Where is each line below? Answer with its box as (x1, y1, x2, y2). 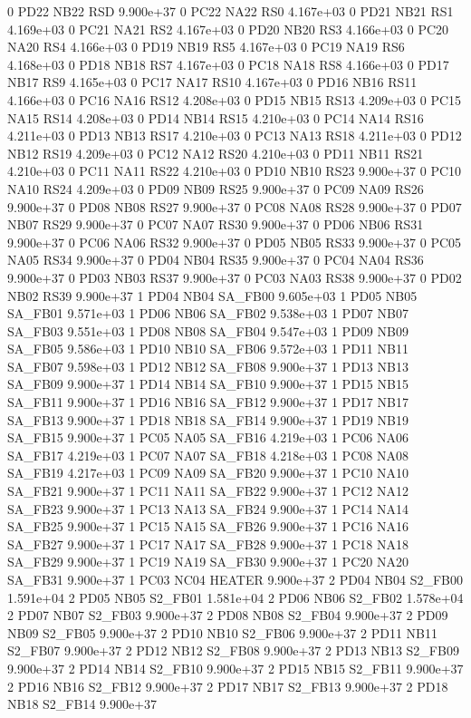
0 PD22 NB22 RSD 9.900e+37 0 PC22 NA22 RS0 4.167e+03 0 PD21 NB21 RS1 (7, 2, 454, 20)
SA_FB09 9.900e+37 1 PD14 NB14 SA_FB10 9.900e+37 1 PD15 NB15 (7, 374, 409, 393)
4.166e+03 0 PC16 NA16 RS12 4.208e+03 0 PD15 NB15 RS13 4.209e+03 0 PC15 (7, 90, 462, 109)
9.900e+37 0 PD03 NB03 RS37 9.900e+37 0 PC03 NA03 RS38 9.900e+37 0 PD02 (7, 267, 462, 286)
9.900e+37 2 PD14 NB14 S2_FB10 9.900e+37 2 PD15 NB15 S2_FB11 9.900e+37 (7, 658, 464, 677)
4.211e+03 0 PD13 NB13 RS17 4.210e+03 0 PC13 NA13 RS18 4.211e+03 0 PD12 (7, 126, 462, 145)
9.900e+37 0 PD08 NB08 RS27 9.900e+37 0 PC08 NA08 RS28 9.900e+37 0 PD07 (7, 197, 462, 216)
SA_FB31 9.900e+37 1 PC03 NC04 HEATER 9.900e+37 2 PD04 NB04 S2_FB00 (7, 570, 464, 588)
